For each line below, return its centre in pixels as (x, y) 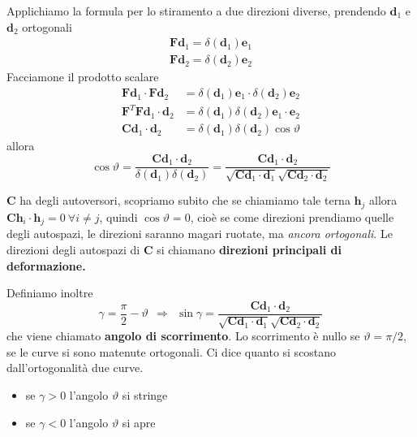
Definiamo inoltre (50, 293)
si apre (139, 422)
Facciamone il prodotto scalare (83, 77)
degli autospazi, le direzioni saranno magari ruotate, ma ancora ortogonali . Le (200, 234)
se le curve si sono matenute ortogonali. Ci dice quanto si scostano (172, 351)
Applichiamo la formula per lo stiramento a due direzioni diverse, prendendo (196, 11)
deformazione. (46, 265)
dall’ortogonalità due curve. (75, 368)
